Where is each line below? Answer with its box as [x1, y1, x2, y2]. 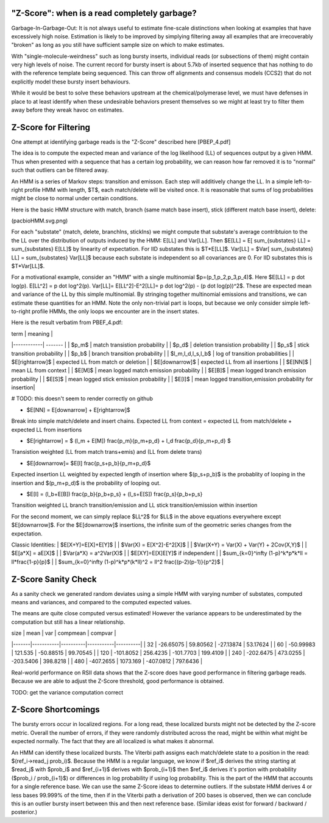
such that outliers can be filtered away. [11, 166, 109, 174]
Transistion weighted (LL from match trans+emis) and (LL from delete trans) [11, 448, 202, 456]
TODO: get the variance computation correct [11, 688, 124, 696]
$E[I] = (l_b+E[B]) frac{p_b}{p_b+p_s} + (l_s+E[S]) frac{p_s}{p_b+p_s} [26, 490, 203, 498]
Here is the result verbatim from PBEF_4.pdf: [11, 319, 123, 326]
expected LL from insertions [11, 426, 82, 433]
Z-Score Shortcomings [11, 704, 100, 715]
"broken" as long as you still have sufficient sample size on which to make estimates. [11, 41, 225, 49]
